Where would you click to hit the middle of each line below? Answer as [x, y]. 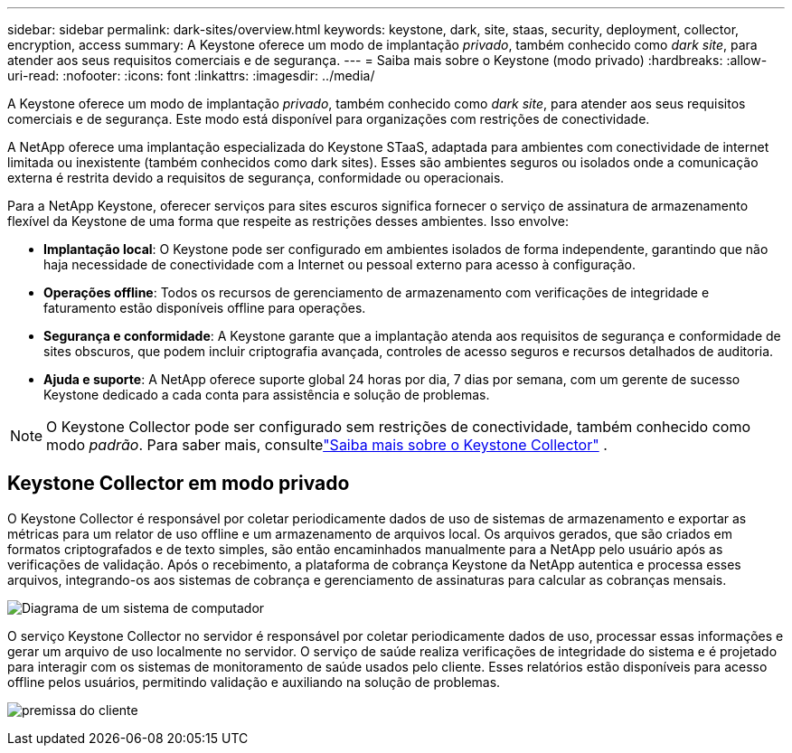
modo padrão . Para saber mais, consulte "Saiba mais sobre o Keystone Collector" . [327, 445]
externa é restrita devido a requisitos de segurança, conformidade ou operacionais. [256, 178]
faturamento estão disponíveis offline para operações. [205, 308]
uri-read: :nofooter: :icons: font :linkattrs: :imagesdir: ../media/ [191, 75]
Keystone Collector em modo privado [179, 484]
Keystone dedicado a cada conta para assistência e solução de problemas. [267, 395]
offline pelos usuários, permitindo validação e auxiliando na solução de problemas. [254, 682]
